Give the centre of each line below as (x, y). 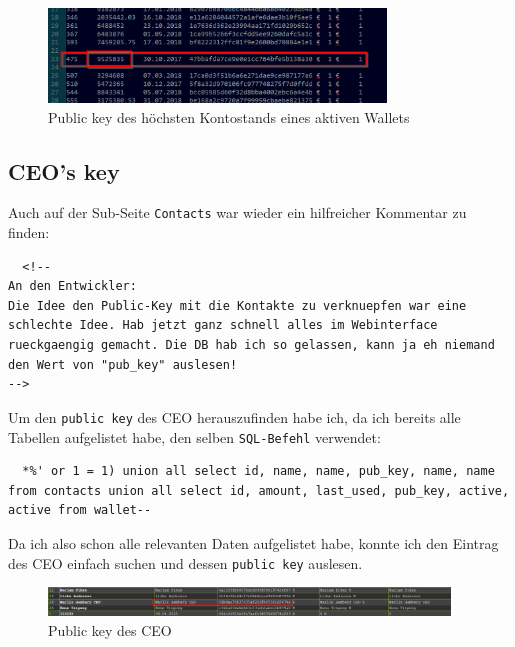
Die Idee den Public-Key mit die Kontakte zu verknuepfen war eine (237, 305)
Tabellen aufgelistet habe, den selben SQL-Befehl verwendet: (194, 436)
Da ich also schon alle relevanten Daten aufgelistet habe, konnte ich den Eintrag (253, 542)
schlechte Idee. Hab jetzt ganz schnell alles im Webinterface (223, 325)
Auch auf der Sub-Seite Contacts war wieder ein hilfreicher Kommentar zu (237, 212)
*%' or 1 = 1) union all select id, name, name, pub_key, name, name (258, 471)
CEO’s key (64, 170)
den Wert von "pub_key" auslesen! (123, 364)
